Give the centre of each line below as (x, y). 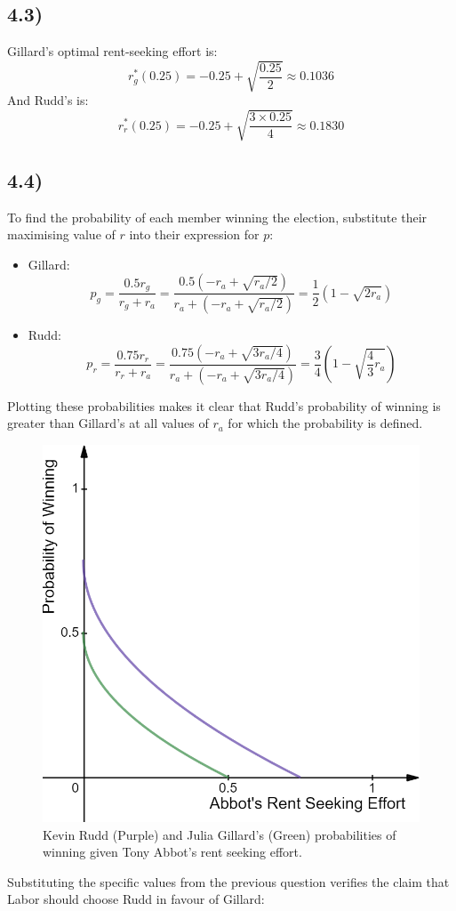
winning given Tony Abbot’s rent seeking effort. (172, 852)
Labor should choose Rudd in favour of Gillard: (136, 899)
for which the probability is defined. (325, 423)
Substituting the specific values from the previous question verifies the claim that (228, 881)
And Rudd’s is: (48, 100)
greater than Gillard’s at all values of (108, 423)
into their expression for (194, 234)
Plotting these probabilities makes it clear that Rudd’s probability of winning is (224, 405)
